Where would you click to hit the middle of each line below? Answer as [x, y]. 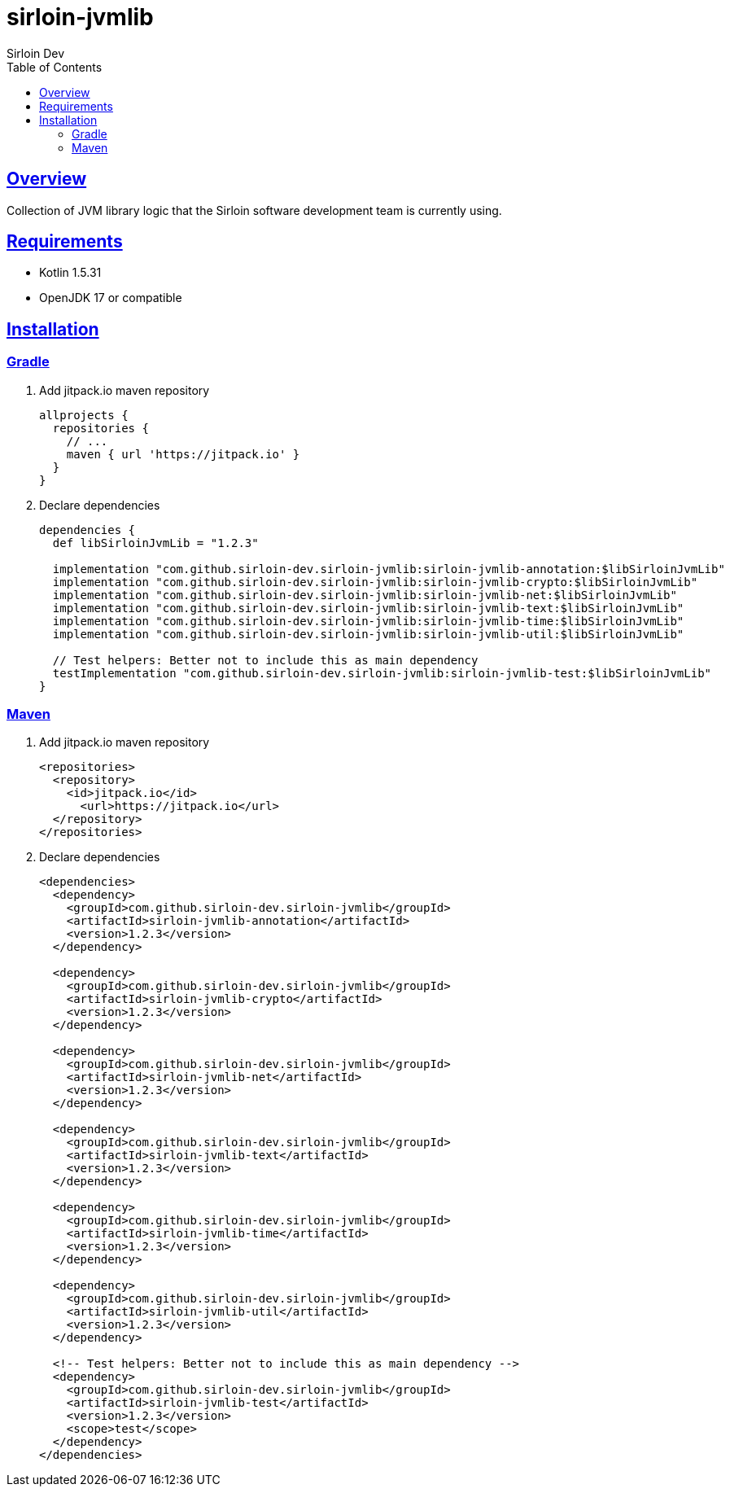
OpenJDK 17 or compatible [111, 298]
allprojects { [84, 415]
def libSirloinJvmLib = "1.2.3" [155, 543]
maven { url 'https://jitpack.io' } [183, 454]
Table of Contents [55, 67]
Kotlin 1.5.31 [70, 273]
